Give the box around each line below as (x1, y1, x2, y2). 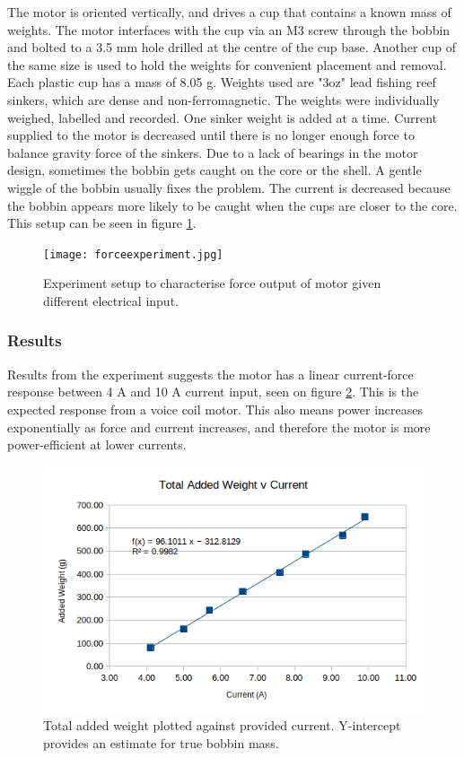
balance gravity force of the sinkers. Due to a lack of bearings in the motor (7, 143, 418, 161)
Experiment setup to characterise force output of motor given (43, 274, 381, 292)
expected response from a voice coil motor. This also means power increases (7, 399, 424, 418)
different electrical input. (43, 291, 179, 309)
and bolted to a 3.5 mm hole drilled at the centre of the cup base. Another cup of (7, 38, 456, 57)
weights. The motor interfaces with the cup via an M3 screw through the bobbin (7, 20, 451, 39)
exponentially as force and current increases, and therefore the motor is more (7, 417, 431, 436)
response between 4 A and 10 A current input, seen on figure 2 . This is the (7, 382, 419, 401)
